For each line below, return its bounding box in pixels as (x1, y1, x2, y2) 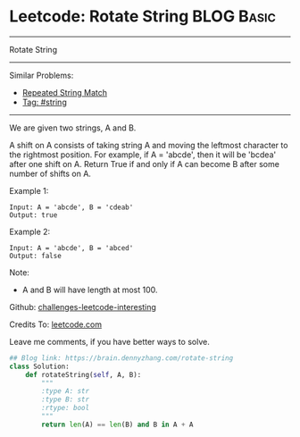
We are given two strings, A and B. (9, 122, 137, 133)
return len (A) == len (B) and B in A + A (41, 420, 194, 429)
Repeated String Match (21, 87, 107, 97)
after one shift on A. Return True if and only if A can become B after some (9, 158, 279, 169)
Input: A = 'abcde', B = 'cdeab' (9, 203, 134, 212)
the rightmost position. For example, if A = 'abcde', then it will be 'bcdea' (9, 149, 277, 160)
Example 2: (9, 226, 51, 237)
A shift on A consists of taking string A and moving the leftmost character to (9, 139, 288, 150)
